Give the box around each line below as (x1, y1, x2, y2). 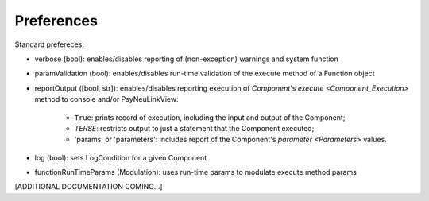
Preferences (14, 12, 99, 29)
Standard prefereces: (14, 40, 85, 49)
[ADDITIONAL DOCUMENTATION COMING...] (14, 182, 163, 191)
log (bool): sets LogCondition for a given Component (34, 153, 207, 162)
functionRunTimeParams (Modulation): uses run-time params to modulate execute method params (34, 168, 357, 177)
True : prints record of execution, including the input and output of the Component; (74, 112, 346, 122)
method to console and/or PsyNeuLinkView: (34, 95, 179, 104)
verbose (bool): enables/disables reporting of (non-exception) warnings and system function (34, 54, 339, 64)
